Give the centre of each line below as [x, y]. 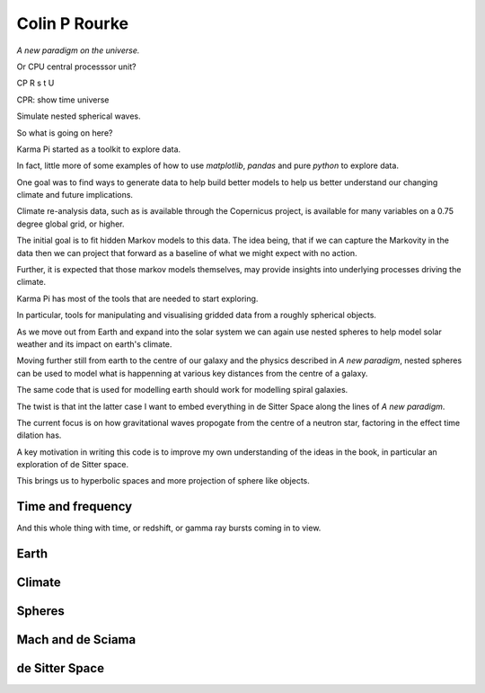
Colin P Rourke [73, 23]
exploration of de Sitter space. [73, 465]
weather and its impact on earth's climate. [94, 344]
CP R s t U [35, 83]
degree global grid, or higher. [71, 224]
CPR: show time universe [63, 100]
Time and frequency [75, 506]
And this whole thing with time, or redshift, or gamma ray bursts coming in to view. [169, 528]
